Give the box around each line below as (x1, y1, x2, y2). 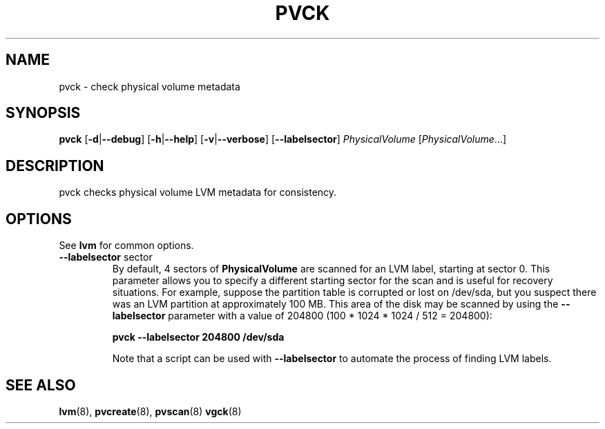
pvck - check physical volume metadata (59, 80, 240, 92)
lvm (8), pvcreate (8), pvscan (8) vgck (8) (59, 405, 242, 417)
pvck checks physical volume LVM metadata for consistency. (59, 186, 337, 199)
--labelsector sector (59, 251, 153, 263)
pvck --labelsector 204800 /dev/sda (112, 331, 285, 343)
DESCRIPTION (6, 157, 104, 174)
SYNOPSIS (6, 104, 81, 122)
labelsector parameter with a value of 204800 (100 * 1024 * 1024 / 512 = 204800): (112, 310, 492, 322)
